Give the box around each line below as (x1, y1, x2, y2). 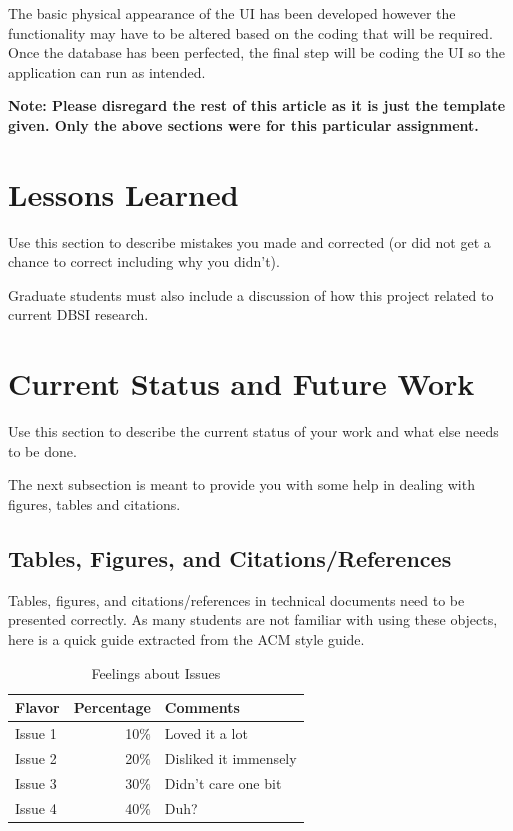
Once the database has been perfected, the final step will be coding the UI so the (8, 42, 505, 63)
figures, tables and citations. (8, 493, 181, 514)
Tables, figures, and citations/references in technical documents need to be (8, 589, 465, 610)
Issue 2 (15, 747, 57, 768)
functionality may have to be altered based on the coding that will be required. (8, 22, 493, 43)
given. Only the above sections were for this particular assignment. (8, 114, 479, 135)
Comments (164, 697, 240, 718)
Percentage (73, 697, 151, 718)
